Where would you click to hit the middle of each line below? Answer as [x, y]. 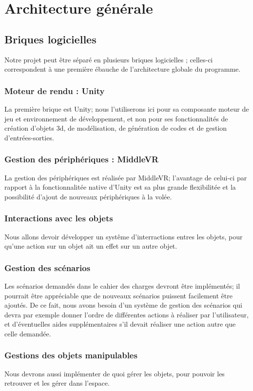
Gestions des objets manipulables [71, 355]
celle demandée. [28, 333]
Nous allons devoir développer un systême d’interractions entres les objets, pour [124, 236]
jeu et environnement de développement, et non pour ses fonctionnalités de [116, 118]
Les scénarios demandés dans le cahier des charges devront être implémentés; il [122, 285]
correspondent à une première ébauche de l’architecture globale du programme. [123, 69]
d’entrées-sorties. [29, 137]
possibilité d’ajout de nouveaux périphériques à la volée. [88, 196]
